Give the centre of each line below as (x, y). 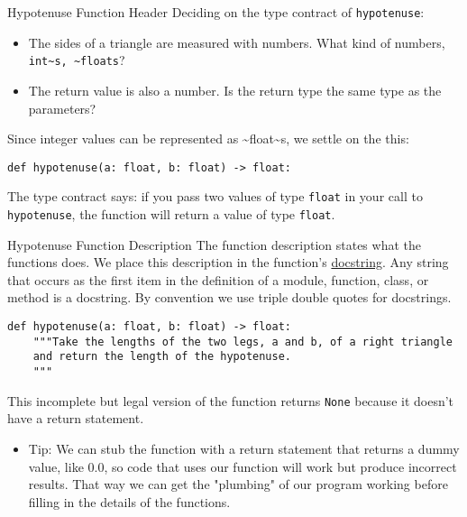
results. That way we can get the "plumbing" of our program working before (238, 484)
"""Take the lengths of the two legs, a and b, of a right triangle (243, 342)
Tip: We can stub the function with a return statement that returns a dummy (244, 448)
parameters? (62, 108)
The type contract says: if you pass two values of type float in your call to (215, 196)
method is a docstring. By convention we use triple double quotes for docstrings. (229, 297)
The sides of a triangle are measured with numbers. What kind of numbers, (237, 42)
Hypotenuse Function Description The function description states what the (214, 244)
